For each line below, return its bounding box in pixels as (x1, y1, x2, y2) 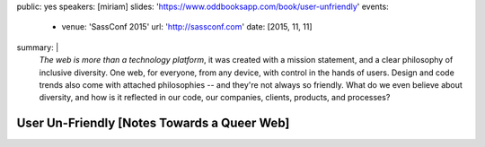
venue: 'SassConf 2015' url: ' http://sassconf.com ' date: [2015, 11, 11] (61, 22, 313, 32)
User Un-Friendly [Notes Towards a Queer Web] (16, 116, 290, 131)
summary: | (16, 41, 59, 53)
